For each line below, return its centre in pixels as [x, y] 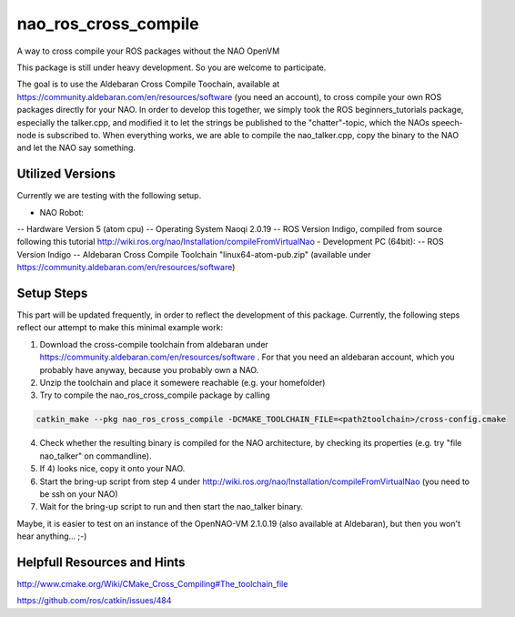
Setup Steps [52, 293]
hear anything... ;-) [52, 536]
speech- [447, 122]
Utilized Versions [66, 174]
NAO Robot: [62, 212]
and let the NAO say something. [76, 148]
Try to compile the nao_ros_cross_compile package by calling [155, 395]
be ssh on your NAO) [79, 494]
